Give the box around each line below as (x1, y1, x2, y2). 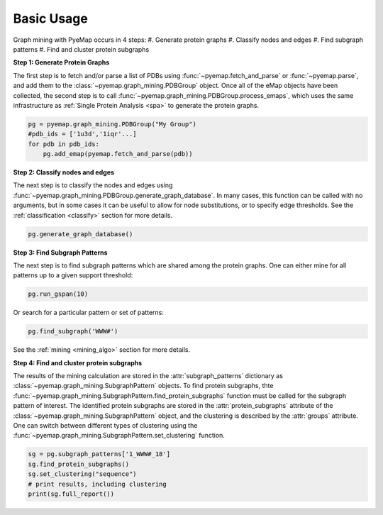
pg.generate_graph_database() (28, 230, 133, 238)
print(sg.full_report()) (28, 489, 115, 498)
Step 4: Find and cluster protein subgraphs (13, 358, 143, 367)
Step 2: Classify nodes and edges (13, 168, 115, 177)
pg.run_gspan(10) (28, 290, 89, 298)
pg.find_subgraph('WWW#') (28, 327, 118, 336)
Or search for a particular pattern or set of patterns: (13, 309, 165, 317)
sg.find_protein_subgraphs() (28, 460, 130, 468)
